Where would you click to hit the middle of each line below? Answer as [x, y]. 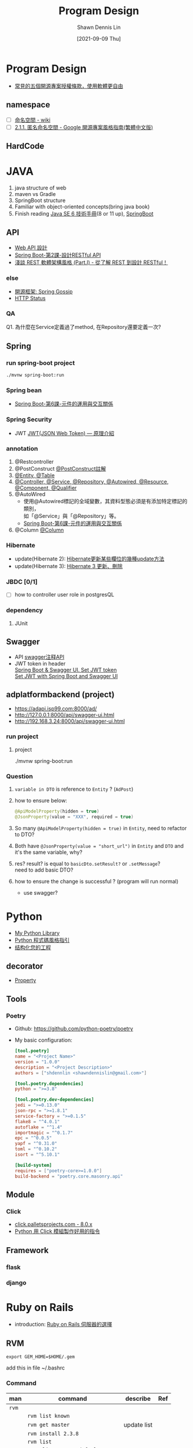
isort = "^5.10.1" [37, 1155]
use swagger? [40, 892]
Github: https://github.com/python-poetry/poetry [74, 1029]
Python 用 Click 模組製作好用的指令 [57, 1231]
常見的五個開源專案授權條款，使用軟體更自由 [69, 86]
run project [22, 736]
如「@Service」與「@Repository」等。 [71, 516]
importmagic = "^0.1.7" [44, 1133]
